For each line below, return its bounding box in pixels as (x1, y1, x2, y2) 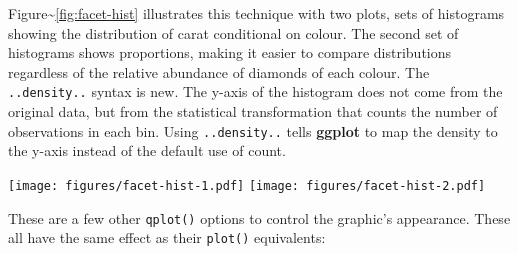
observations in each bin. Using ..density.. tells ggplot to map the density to (8, 120, 498, 141)
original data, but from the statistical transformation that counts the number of (8, 101, 498, 122)
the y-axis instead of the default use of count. (8, 140, 286, 161)
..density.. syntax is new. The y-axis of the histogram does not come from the (8, 81, 503, 102)
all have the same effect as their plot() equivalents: (8, 227, 326, 248)
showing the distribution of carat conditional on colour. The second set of (8, 22, 459, 43)
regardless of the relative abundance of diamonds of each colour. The (8, 61, 430, 82)
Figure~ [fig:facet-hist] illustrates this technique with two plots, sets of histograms (8, 3, 505, 23)
